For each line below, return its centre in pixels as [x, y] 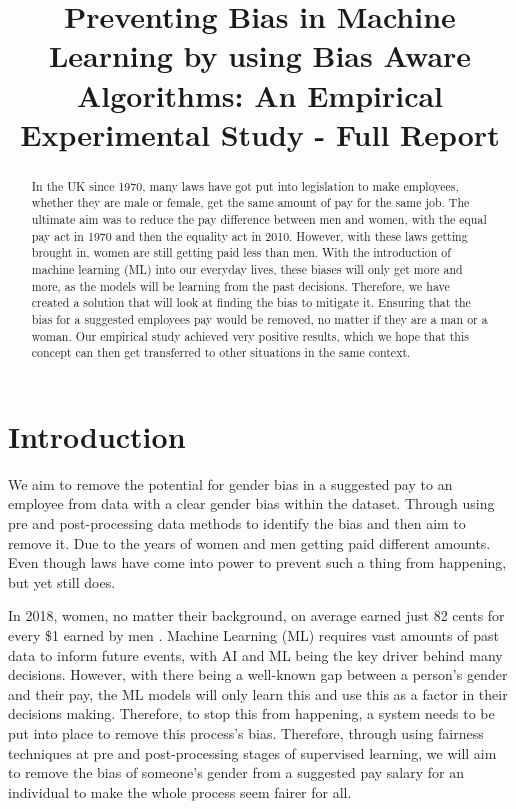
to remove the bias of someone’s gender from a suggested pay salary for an [236, 772]
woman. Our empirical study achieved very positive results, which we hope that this [250, 335]
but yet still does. [62, 581]
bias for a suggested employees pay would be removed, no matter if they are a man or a [259, 318]
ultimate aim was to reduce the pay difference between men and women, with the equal [259, 219]
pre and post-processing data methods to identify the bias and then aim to [237, 523]
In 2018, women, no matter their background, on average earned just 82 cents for [256, 615]
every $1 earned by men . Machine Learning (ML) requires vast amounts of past [253, 635]
